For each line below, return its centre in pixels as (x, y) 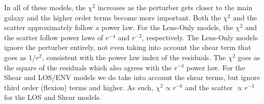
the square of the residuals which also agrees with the (88, 67)
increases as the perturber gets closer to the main (175, 7)
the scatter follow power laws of (54, 37)
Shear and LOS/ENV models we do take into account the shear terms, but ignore (132, 77)
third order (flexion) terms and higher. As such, (79, 87)
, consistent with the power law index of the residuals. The (134, 57)
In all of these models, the (45, 7)
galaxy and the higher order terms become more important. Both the (113, 17)
